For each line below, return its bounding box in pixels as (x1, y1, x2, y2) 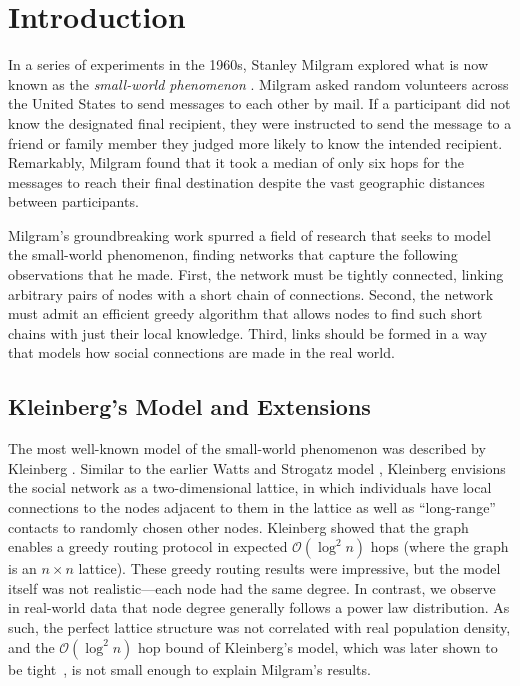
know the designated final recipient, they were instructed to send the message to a (8, 112, 512, 133)
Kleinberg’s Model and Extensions (8, 391, 371, 422)
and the (8, 636, 55, 657)
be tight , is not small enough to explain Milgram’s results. (8, 658, 371, 679)
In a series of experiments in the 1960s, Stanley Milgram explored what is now (8, 54, 489, 75)
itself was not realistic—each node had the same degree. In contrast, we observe (8, 577, 496, 598)
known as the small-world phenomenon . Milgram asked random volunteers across (8, 73, 509, 94)
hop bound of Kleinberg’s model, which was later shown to (138, 636, 498, 657)
